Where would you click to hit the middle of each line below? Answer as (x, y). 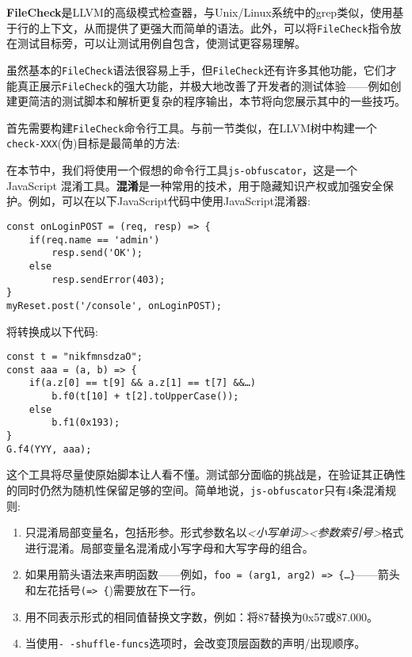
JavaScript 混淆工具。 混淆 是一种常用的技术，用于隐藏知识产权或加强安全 (195, 185)
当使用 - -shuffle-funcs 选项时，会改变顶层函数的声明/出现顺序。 (195, 643)
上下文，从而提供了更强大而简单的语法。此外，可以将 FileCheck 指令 (215, 27)
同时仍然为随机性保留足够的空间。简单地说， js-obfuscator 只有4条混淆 (201, 489)
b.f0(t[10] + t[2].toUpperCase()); (145, 397)
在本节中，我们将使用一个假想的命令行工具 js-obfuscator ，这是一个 (182, 170)
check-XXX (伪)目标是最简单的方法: (93, 143)
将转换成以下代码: (52, 331)
